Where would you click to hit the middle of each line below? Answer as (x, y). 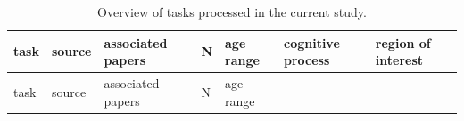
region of (403, 42)
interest (399, 60)
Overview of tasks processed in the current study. (232, 12)
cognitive (311, 42)
